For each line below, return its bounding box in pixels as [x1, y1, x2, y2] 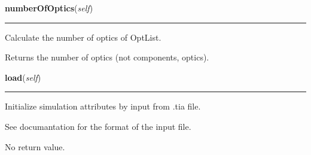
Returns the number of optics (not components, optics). [5, 51, 209, 63]
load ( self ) [5, 71, 41, 83]
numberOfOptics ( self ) [5, 2, 93, 14]
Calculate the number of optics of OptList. [5, 31, 161, 43]
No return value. [5, 140, 65, 153]
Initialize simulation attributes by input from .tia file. [5, 100, 201, 113]
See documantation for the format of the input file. [5, 120, 191, 132]
